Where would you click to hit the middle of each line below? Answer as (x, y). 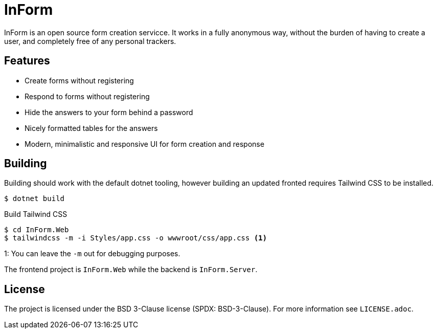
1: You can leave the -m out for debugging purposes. (92, 254)
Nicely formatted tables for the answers (91, 128)
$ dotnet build (34, 199)
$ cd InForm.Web (37, 230)
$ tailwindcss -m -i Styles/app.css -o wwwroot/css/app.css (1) (136, 238)
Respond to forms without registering (87, 96)
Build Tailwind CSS (36, 214)
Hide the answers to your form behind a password (109, 112)
